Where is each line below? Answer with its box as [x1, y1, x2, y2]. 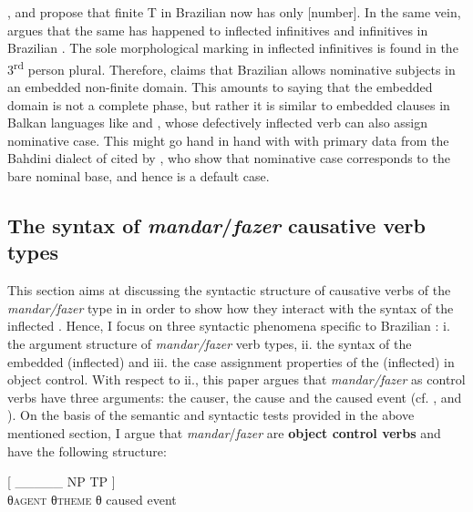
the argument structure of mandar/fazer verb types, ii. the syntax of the [7, 333, 412, 353]
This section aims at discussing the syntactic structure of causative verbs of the [7, 281, 451, 300]
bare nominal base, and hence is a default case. [7, 167, 270, 185]
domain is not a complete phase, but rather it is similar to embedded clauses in [7, 95, 450, 114]
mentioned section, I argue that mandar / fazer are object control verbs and [7, 423, 441, 442]
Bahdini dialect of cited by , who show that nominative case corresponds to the [7, 148, 450, 168]
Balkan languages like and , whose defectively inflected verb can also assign [7, 113, 428, 132]
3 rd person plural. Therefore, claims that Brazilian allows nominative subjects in [7, 56, 456, 78]
